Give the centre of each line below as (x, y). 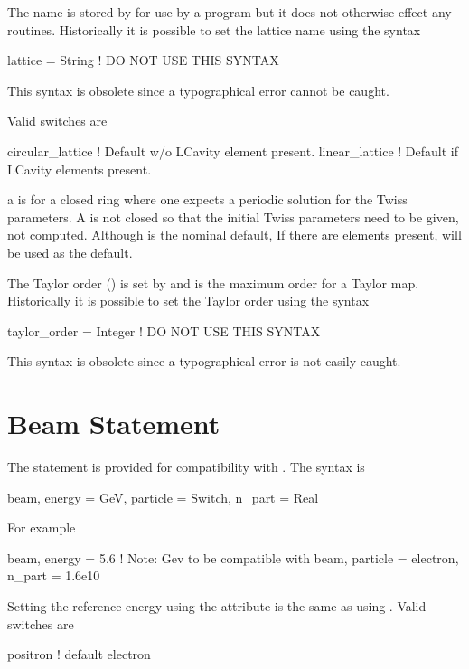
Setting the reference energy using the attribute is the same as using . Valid (217, 606)
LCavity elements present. (80, 169)
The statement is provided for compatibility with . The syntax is (186, 467)
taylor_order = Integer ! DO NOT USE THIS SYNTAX (164, 330)
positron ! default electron (79, 654)
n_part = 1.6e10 (54, 575)
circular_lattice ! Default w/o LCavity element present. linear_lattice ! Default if (233, 151)
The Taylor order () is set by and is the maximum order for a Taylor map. (213, 283)
